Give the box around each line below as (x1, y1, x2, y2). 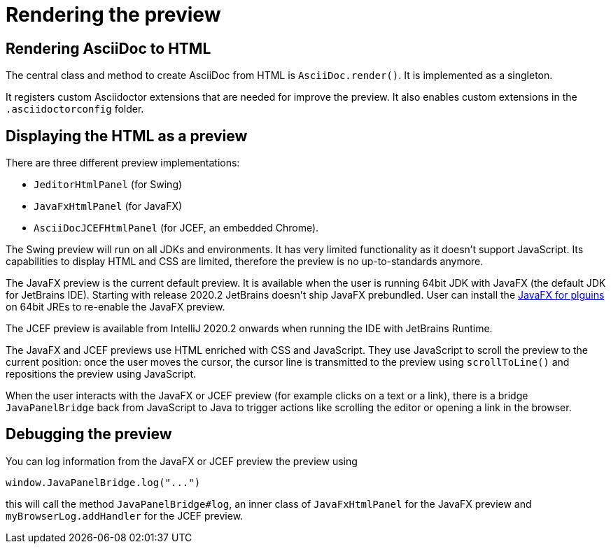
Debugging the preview (6, 425, 172, 443)
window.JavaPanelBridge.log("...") (6, 476, 201, 488)
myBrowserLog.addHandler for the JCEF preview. (6, 509, 244, 522)
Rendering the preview (6, 3, 221, 27)
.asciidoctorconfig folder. (6, 103, 144, 115)
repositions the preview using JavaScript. (6, 368, 197, 380)
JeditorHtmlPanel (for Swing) (34, 178, 183, 191)
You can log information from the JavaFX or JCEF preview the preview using (6, 455, 358, 467)
